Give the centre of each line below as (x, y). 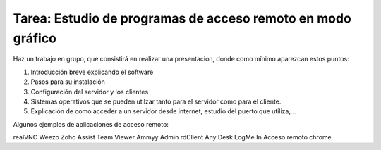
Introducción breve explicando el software (92, 72)
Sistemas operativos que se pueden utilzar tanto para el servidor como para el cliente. (156, 101)
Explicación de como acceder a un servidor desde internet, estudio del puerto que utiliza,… (163, 111)
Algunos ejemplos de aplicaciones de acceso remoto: (91, 124)
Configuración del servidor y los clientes (90, 92)
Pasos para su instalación (68, 82)
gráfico (35, 38)
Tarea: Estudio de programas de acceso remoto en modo (182, 18)
